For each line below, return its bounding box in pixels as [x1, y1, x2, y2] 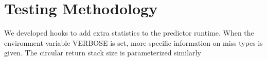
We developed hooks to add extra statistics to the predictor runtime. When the [4, 27, 254, 38]
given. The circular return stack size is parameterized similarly [4, 47, 201, 58]
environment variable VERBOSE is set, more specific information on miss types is [4, 37, 263, 48]
